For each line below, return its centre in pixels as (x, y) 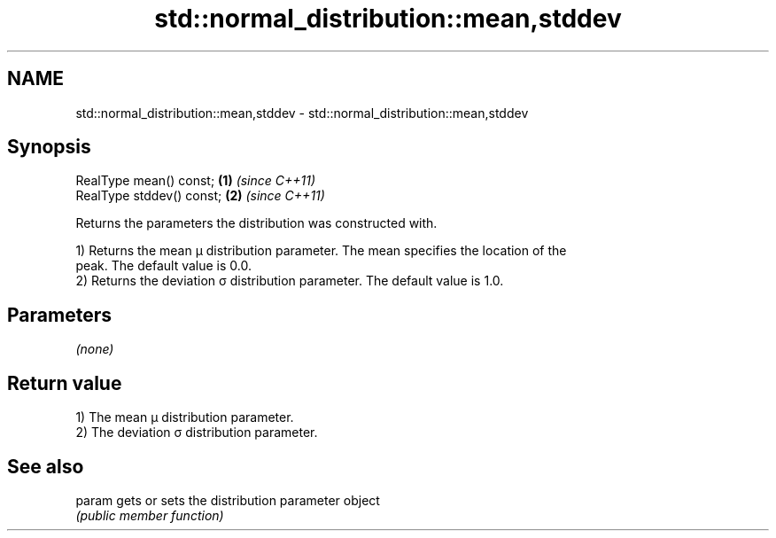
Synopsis (49, 147)
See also (46, 466)
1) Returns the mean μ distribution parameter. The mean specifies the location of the (321, 251)
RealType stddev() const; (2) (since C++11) (200, 196)
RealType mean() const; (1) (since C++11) (196, 181)
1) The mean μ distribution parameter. (185, 417)
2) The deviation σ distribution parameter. (197, 433)
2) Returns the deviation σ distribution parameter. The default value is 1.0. (290, 281)
